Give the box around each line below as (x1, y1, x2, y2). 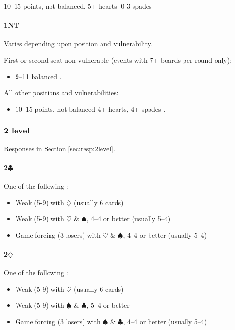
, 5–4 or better (86, 300, 130, 310)
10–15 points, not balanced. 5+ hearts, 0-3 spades (4, 1, 152, 11)
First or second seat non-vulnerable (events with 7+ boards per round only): (4, 54, 232, 65)
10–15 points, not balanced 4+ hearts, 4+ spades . (15, 103, 166, 114)
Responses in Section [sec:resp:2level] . (4, 143, 115, 153)
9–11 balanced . (15, 71, 62, 81)
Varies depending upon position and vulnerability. (4, 38, 152, 49)
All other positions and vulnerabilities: (4, 87, 118, 98)
